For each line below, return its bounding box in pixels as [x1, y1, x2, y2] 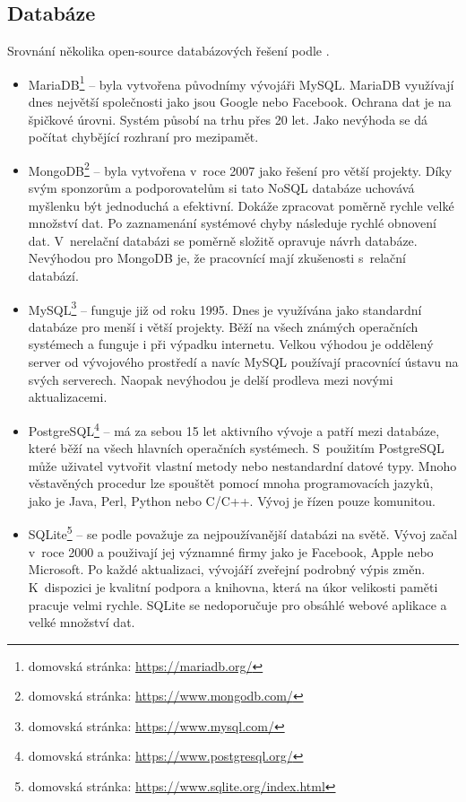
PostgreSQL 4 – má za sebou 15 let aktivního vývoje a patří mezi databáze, [28, 418, 440, 440]
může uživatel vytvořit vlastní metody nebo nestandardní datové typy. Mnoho [28, 456, 457, 475]
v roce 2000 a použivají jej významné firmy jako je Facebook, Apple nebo [28, 542, 434, 561]
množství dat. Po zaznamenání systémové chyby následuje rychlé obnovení [28, 214, 436, 232]
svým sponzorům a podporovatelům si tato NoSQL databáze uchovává [28, 179, 415, 197]
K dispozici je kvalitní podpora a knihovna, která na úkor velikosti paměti [28, 577, 438, 596]
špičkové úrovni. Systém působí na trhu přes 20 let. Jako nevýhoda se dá [28, 109, 427, 128]
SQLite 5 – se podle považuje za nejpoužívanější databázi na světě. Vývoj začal [28, 522, 458, 544]
